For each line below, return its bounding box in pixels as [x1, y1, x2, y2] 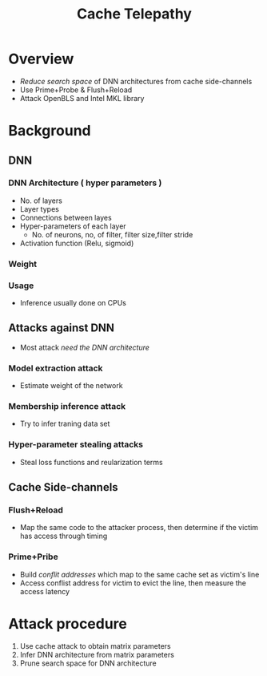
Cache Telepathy [77, 5, 192, 23]
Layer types [19, 204, 60, 213]
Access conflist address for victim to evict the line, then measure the [19, 578, 246, 588]
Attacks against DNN [8, 322, 114, 335]
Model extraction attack [8, 362, 103, 374]
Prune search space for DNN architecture [19, 658, 157, 668]
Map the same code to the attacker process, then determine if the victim [19, 523, 258, 532]
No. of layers [19, 196, 62, 205]
